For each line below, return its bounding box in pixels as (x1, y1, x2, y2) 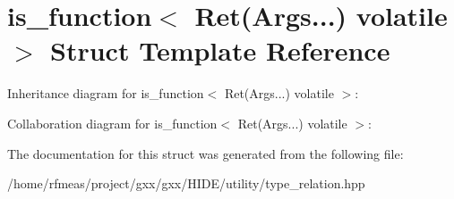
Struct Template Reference (50, 32, 390, 69)
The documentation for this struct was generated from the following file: (7, 144, 404, 162)
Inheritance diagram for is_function (7, 84, 204, 103)
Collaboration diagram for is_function (7, 113, 218, 132)
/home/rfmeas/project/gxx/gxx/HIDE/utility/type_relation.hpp (7, 174, 365, 193)
